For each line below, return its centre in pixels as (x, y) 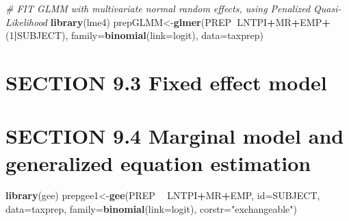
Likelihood (27, 22)
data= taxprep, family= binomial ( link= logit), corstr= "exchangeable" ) (152, 209)
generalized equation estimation (158, 162)
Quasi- (327, 8)
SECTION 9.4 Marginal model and (175, 136)
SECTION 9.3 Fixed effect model (166, 82)
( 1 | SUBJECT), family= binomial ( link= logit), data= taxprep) (134, 35)
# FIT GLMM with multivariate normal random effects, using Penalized (158, 8)
